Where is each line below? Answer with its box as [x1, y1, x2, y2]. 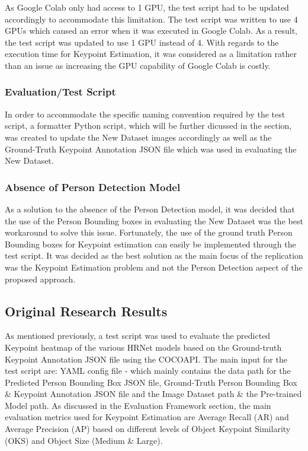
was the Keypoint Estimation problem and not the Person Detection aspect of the [5, 261, 303, 273]
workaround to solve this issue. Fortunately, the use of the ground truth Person [5, 226, 293, 239]
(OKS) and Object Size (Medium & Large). [5, 434, 163, 446]
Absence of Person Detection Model [5, 179, 181, 194]
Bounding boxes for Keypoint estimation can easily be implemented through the [5, 237, 296, 250]
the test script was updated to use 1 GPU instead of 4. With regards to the [5, 36, 279, 48]
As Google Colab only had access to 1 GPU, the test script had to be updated [5, 1, 289, 13]
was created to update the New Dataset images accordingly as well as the [5, 131, 272, 143]
